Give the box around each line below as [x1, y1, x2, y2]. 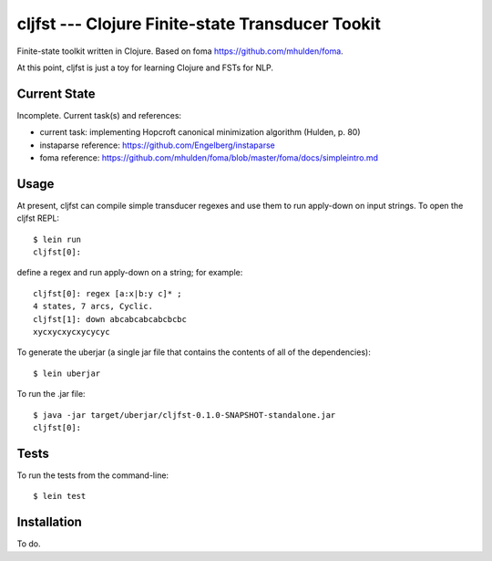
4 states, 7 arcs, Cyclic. [33, 301, 154, 312]
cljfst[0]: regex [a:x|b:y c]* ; [33, 288, 182, 298]
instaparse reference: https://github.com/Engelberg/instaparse [39, 140, 275, 151]
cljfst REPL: [16, 213, 59, 223]
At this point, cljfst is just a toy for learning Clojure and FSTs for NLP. [16, 62, 273, 73]
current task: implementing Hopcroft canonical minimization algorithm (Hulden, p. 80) [39, 127, 361, 138]
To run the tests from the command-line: [16, 470, 169, 481]
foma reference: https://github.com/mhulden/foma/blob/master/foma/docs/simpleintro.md [39, 152, 378, 163]
